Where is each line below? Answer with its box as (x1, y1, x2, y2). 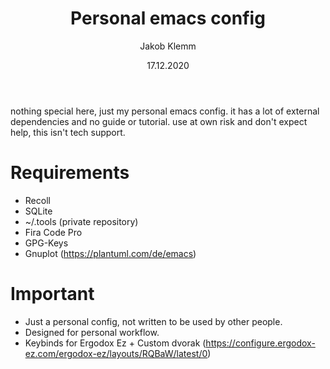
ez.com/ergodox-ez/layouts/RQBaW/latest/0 (24, 347, 208, 359)
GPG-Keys (24, 237, 69, 249)
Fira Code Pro (24, 226, 83, 238)
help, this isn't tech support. (10, 126, 126, 138)
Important (10, 283, 95, 306)
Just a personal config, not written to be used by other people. (24, 315, 283, 327)
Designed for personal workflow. (24, 326, 160, 338)
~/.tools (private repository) (24, 215, 139, 227)
